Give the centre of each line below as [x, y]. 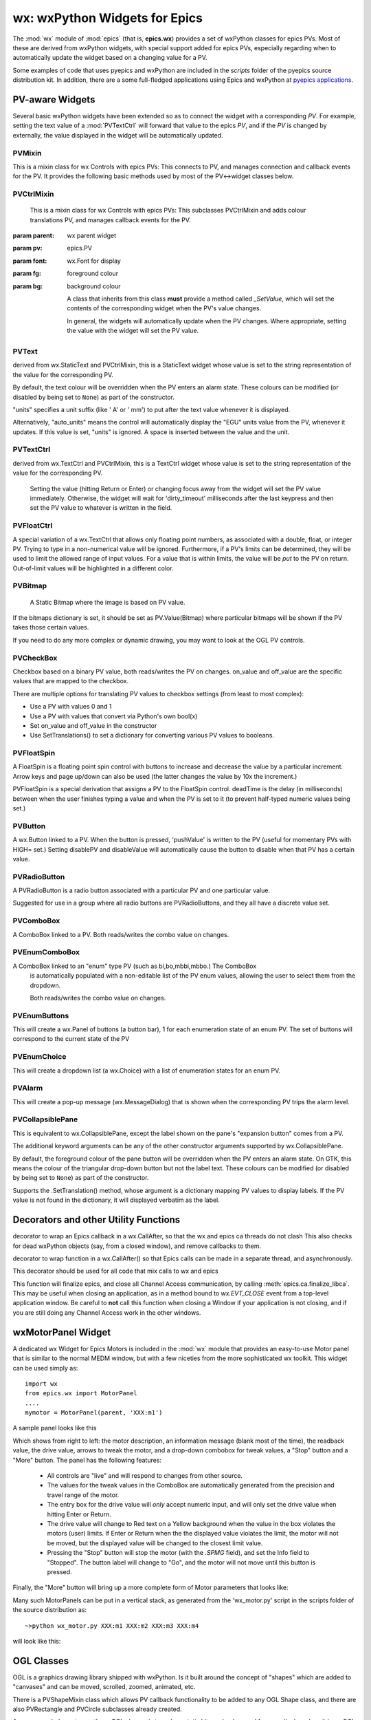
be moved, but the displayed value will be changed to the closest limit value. [155, 1543]
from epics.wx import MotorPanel [81, 1394]
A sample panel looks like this [55, 1428]
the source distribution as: [50, 1610]
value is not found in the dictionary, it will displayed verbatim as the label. [116, 1200]
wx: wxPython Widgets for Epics [108, 18]
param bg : [28, 286]
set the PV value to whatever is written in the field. [101, 508]
